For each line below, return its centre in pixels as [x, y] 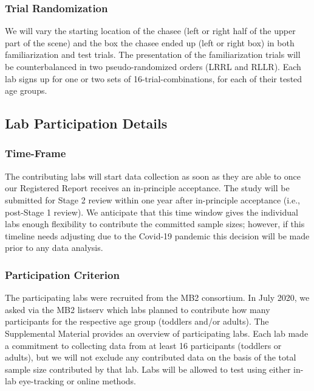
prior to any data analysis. [54, 248]
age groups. [26, 90]
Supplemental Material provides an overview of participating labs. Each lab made [157, 333]
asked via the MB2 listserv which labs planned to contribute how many [138, 309]
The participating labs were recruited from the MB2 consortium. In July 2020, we [157, 298]
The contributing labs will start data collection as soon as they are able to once [153, 176]
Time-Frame [36, 153]
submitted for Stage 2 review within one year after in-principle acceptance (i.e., [152, 199]
